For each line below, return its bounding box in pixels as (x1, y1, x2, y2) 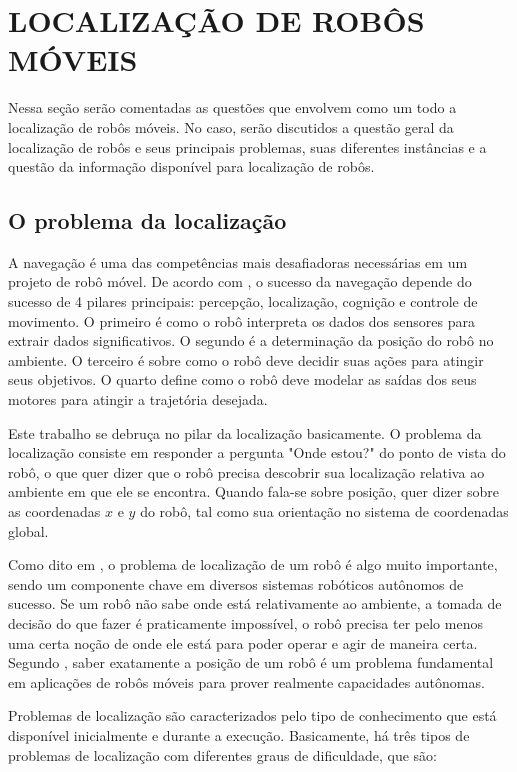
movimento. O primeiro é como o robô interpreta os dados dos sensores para (8, 310, 475, 331)
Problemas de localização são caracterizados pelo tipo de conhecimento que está (8, 705, 497, 726)
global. (8, 520, 49, 541)
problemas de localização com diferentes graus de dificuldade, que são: (8, 744, 437, 765)
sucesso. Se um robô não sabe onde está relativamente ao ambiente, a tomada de (8, 593, 502, 614)
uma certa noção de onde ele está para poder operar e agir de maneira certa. (8, 632, 478, 653)
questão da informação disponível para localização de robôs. (8, 156, 375, 177)
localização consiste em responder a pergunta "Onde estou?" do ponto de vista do (8, 442, 506, 463)
